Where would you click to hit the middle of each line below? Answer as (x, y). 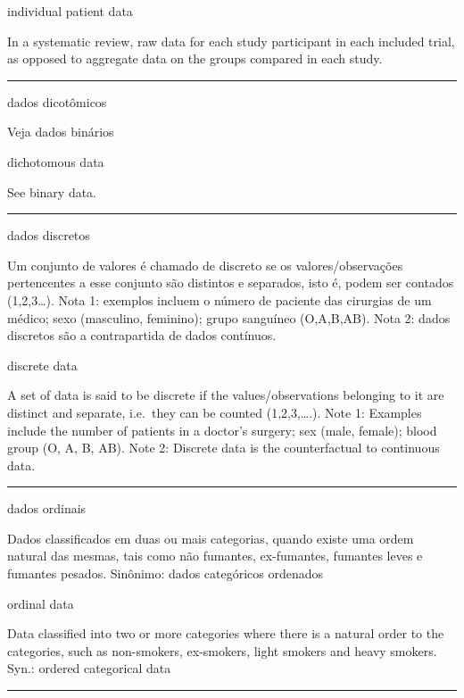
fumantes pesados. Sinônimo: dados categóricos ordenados (166, 573)
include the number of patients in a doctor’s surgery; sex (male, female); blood (222, 430)
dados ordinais (47, 508)
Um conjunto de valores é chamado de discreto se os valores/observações (205, 265)
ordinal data (41, 603)
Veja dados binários (61, 132)
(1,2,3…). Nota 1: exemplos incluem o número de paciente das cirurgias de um (220, 299)
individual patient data (70, 11)
